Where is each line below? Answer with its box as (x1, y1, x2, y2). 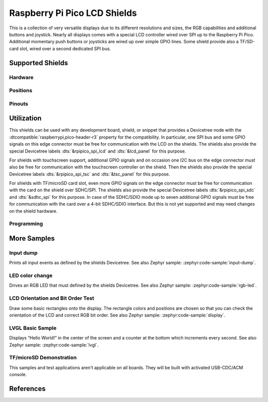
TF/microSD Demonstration (9, 354, 77, 361)
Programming (9, 220, 43, 227)
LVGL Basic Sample (9, 324, 57, 331)
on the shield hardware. (9, 208, 58, 214)
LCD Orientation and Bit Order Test (9, 295, 94, 302)
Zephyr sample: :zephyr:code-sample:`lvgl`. (9, 342, 99, 348)
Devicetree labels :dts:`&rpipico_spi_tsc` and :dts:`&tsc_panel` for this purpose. (9, 171, 170, 177)
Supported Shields (9, 59, 68, 67)
